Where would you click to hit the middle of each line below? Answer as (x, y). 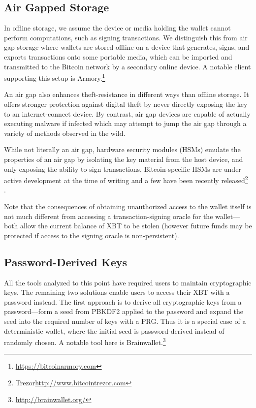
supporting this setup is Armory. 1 (55, 77)
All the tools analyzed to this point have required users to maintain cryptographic (128, 282)
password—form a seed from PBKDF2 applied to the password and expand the (124, 311)
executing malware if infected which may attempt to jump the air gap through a (125, 123)
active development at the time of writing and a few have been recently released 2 (126, 179)
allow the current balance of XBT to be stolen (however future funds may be (136, 226)
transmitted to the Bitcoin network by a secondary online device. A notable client (128, 66)
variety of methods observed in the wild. (65, 133)
